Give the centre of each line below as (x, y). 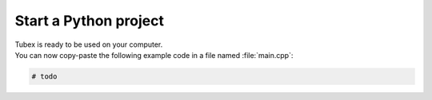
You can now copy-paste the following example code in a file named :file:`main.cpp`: (154, 55)
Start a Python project (89, 21)
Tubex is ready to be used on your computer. (89, 44)
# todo (44, 76)
